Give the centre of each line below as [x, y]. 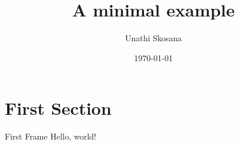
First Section [58, 108]
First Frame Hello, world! [50, 136]
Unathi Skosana [153, 38]
